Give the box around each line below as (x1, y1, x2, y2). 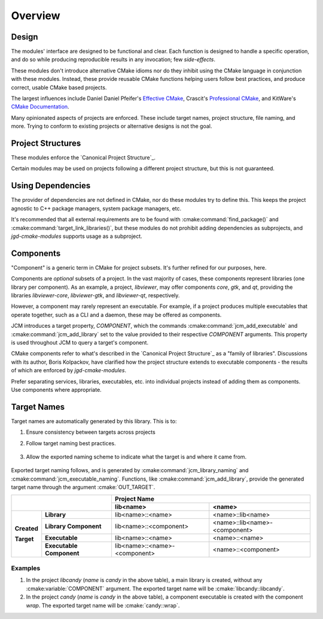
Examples (11, 564, 41, 572)
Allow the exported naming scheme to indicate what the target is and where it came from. (26, 453, 247, 461)
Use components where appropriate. (11, 386, 102, 393)
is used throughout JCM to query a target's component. (11, 339, 149, 346)
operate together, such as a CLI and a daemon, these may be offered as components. (11, 311, 222, 318)
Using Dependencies (11, 180, 91, 191)
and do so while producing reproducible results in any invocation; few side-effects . (11, 56, 215, 63)
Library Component (45, 522, 102, 530)
